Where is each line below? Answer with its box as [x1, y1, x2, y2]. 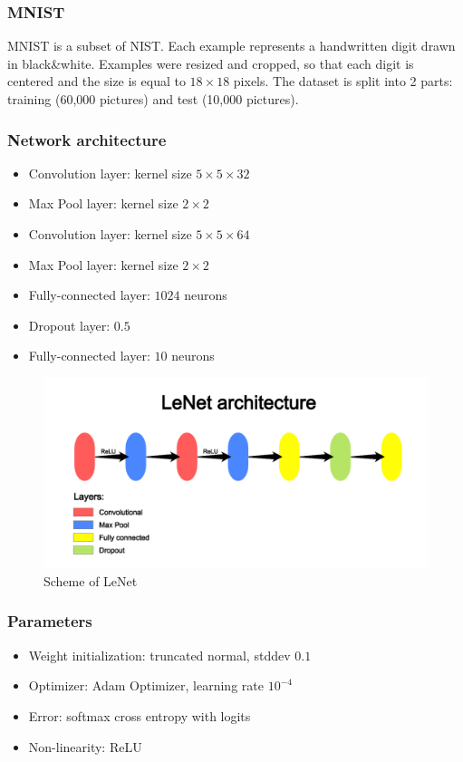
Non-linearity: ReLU [28, 737, 142, 756]
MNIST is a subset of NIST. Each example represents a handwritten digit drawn [7, 36, 456, 55]
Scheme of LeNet [43, 571, 138, 590]
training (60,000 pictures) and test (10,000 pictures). [7, 90, 299, 108]
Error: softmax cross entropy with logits [28, 706, 251, 725]
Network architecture [7, 128, 167, 150]
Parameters [7, 610, 92, 632]
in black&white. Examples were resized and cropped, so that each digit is [7, 53, 414, 72]
